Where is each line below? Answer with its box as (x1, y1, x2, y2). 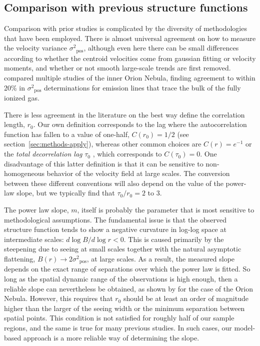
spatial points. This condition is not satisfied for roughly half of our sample (4, 312, 234, 323)
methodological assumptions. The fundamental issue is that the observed (4, 214, 227, 224)
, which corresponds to (92, 148, 162, 159)
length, (4, 119, 25, 129)
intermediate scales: (4, 233, 64, 244)
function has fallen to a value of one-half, (4, 128, 129, 139)
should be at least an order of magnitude (123, 293, 248, 303)
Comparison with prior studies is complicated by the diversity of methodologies (4, 23, 247, 33)
